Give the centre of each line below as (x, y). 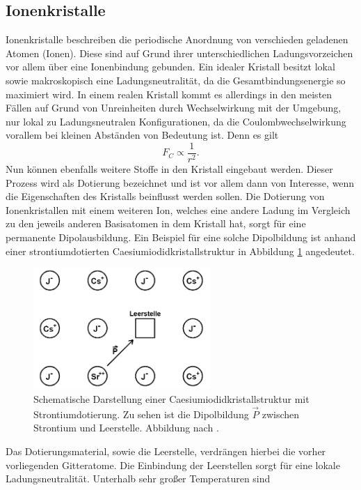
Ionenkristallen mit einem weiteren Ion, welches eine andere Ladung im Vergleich (178, 209)
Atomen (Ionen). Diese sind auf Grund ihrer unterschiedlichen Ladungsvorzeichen (179, 53)
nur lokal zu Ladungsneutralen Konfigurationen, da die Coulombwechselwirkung (176, 121)
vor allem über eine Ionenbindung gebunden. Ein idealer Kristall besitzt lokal (170, 67)
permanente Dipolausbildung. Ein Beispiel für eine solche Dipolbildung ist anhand (181, 237)
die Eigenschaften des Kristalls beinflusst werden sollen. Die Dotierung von (165, 196)
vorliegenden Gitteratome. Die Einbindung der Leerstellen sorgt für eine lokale (173, 465)
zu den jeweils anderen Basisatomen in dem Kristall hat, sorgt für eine (156, 223)
